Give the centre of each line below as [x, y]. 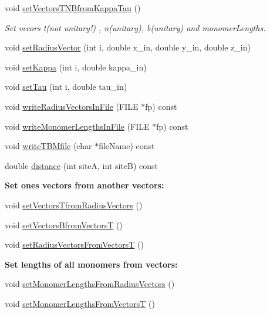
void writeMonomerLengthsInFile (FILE [77, 126]
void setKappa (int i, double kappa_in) [76, 67]
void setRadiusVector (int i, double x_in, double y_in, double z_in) [128, 47]
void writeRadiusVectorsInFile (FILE [72, 106]
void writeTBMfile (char [48, 146]
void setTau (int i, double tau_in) [66, 87]
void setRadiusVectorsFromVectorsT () [74, 244]
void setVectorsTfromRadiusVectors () [74, 205]
